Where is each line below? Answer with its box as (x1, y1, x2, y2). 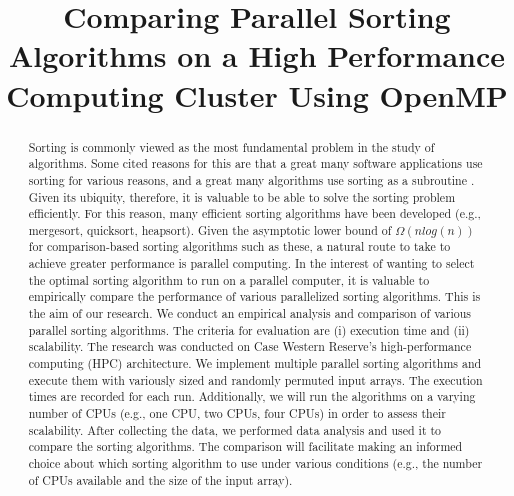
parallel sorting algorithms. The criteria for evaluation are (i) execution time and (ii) (28, 321, 470, 338)
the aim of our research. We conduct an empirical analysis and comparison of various (28, 305, 471, 322)
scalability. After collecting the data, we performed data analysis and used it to (28, 421, 442, 438)
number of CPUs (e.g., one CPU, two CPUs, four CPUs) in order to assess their (28, 405, 446, 422)
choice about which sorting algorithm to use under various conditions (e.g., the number (28, 455, 483, 472)
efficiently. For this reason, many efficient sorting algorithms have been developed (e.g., (28, 205, 481, 222)
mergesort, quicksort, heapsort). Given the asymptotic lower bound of (28, 221, 392, 238)
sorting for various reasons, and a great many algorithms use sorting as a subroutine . (28, 171, 475, 188)
